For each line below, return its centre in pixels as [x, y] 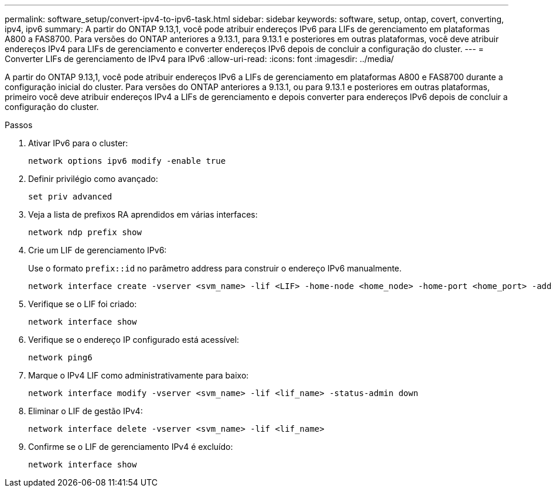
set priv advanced [70, 197]
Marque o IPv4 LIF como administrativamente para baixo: [139, 375]
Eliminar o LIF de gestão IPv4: [86, 411]
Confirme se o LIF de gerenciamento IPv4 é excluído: [131, 447]
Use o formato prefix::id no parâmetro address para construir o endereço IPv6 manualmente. [215, 268]
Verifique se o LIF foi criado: [83, 304]
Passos [19, 125]
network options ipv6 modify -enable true [127, 161]
